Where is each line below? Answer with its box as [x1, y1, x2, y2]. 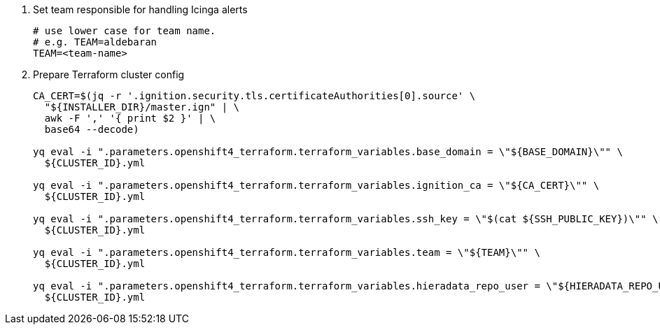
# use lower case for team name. [33, 25, 216, 36]
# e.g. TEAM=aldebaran [33, 36, 157, 48]
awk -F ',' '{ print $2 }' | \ [44, 113, 216, 124]
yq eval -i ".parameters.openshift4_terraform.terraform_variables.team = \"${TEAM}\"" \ [33, 247, 540, 258]
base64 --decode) [44, 124, 139, 135]
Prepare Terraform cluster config [33, 69, 185, 80]
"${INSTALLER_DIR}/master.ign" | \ [44, 101, 240, 113]
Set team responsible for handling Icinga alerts [33, 3, 248, 15]
